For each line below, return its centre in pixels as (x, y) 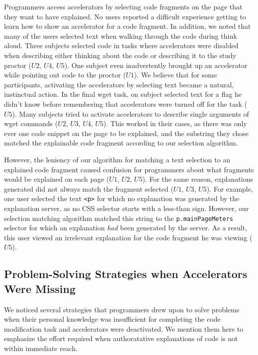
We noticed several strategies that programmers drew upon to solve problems (122, 309)
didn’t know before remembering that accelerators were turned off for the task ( (126, 104)
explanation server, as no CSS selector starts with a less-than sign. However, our (127, 208)
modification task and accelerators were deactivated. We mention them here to (124, 328)
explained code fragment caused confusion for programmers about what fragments (129, 169)
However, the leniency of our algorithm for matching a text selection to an (117, 159)
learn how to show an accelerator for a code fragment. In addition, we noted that (128, 26)
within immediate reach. (41, 348)
